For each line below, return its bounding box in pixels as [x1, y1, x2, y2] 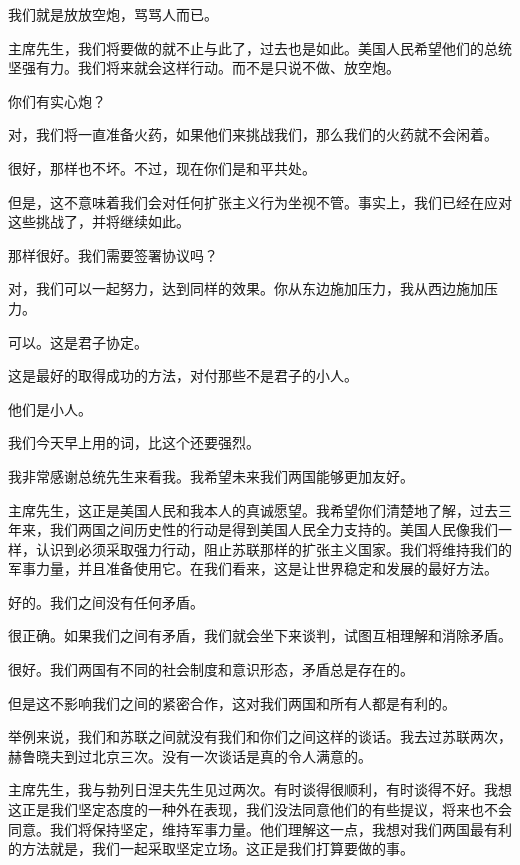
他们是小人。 [8, 398, 92, 419]
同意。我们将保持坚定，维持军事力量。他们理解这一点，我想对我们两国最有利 [8, 818, 512, 839]
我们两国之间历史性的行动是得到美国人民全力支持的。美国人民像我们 [49, 519, 498, 540]
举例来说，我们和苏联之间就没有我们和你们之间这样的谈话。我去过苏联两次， [8, 726, 512, 747]
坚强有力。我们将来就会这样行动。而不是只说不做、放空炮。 [8, 57, 400, 78]
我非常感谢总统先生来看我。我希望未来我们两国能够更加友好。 [8, 465, 414, 486]
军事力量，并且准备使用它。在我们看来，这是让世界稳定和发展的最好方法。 [8, 558, 498, 579]
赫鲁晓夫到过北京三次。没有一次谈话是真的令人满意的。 [8, 745, 372, 766]
